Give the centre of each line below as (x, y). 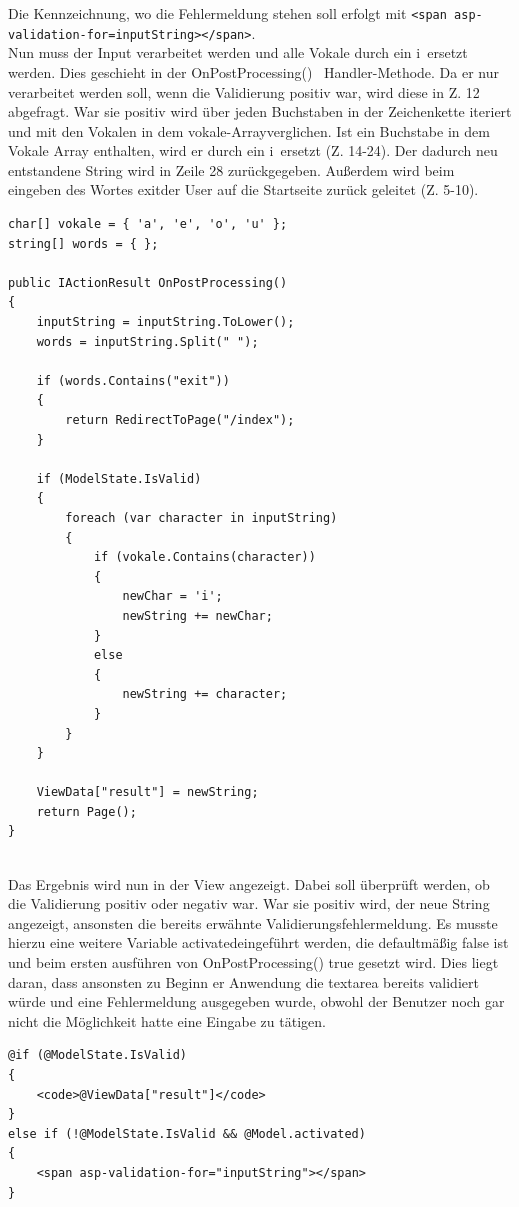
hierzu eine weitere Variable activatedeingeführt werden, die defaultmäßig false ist (258, 942)
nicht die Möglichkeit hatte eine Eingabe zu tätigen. (167, 1020)
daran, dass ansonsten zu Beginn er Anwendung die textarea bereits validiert (243, 981)
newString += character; (205, 694)
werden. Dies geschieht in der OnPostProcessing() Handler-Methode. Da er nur (254, 71)
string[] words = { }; (83, 243)
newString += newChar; (197, 615)
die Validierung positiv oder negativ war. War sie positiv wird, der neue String (249, 903)
